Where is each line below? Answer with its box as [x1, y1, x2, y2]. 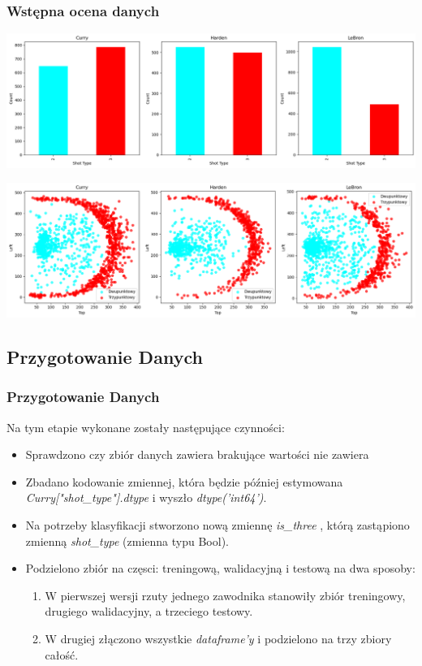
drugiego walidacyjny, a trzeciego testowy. [45, 603, 253, 620]
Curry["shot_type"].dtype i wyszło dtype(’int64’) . [25, 489, 267, 506]
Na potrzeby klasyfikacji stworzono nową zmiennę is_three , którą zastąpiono [25, 517, 410, 534]
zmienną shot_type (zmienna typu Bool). [25, 532, 229, 549]
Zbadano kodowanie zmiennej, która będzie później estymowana [25, 473, 343, 490]
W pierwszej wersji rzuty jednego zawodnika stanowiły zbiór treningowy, [45, 586, 406, 603]
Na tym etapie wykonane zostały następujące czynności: [6, 418, 285, 435]
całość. [45, 646, 79, 663]
